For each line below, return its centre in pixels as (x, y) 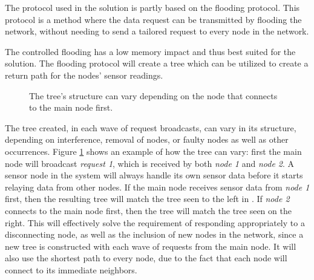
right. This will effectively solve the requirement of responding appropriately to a (155, 222)
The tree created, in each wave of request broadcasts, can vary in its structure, (151, 127)
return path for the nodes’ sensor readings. (84, 75)
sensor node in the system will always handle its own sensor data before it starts (154, 175)
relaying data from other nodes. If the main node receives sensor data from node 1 (157, 187)
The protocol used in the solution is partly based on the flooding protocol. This (152, 7)
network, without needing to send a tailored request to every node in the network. (157, 31)
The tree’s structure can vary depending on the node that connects (153, 95)
